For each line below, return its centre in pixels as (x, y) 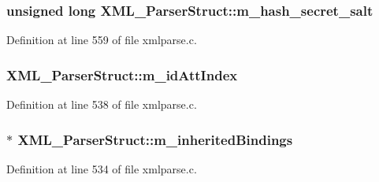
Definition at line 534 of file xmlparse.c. (102, 168)
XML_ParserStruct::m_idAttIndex (122, 74)
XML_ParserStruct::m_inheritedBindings (155, 139)
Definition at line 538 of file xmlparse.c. (102, 104)
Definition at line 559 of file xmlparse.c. (102, 40)
